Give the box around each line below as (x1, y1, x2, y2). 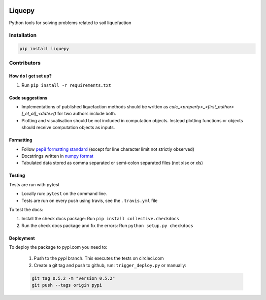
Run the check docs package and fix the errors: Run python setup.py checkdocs (21, 222, 194, 229)
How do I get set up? (9, 73, 52, 79)
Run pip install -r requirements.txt (21, 82, 111, 88)
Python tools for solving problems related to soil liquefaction (9, 20, 132, 26)
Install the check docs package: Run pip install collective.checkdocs (21, 216, 180, 222)
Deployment (9, 235, 35, 241)
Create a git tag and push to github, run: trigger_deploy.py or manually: (33, 262, 187, 268)
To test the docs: (9, 206, 44, 212)
